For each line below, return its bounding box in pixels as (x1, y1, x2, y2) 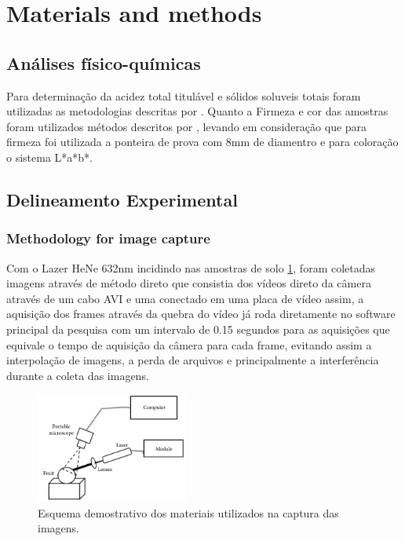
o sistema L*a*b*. (6, 148, 93, 165)
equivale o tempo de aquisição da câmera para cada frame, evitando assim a (6, 336, 372, 353)
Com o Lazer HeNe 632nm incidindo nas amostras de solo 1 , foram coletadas (6, 259, 376, 276)
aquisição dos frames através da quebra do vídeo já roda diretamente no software (6, 305, 396, 322)
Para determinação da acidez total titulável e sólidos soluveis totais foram (6, 87, 361, 104)
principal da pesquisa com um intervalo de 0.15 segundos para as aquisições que (6, 320, 390, 337)
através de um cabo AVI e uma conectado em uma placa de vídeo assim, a (6, 290, 364, 306)
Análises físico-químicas (6, 50, 201, 75)
